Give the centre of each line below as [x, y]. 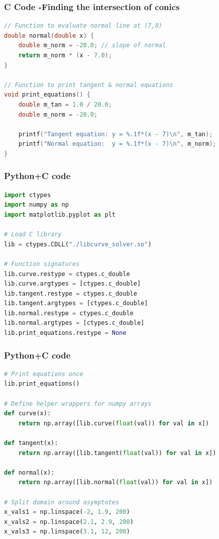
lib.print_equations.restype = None [65, 333]
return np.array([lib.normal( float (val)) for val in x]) [116, 482]
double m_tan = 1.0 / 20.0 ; [65, 104]
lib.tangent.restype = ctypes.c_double [71, 293]
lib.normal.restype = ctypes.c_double [69, 313]
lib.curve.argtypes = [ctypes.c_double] [73, 284]
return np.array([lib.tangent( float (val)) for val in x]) [117, 453]
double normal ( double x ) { [49, 35]
